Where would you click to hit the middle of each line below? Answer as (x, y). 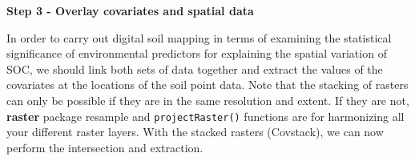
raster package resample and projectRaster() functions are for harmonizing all (205, 116)
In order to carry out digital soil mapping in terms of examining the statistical (199, 37)
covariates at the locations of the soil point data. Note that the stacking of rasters (207, 85)
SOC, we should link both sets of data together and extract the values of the (195, 68)
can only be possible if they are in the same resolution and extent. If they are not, (208, 100)
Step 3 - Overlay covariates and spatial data (130, 10)
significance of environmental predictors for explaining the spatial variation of (197, 53)
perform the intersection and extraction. (105, 147)
